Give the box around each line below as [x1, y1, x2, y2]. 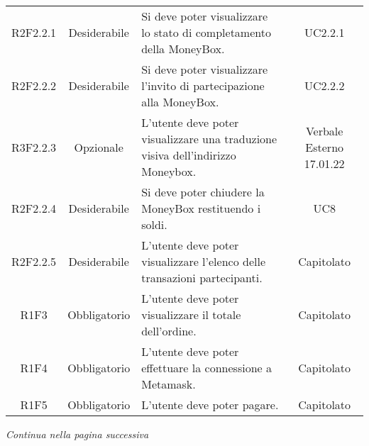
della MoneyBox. [141, 40, 225, 57]
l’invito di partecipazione [141, 77, 265, 94]
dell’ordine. [141, 323, 197, 339]
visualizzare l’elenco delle [141, 253, 266, 269]
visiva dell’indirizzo [141, 147, 236, 163]
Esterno [305, 138, 344, 155]
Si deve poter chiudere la [141, 184, 265, 200]
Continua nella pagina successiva [6, 427, 149, 441]
